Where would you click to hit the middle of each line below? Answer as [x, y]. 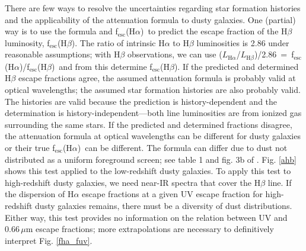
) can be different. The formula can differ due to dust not [182, 147]
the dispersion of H [39, 194]
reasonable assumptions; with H [63, 54]
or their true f [30, 147]
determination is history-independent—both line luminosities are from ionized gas [153, 113]
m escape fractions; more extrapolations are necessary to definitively [150, 229]
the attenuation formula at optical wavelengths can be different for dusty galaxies [153, 136]
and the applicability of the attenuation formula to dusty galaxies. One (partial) [150, 19]
